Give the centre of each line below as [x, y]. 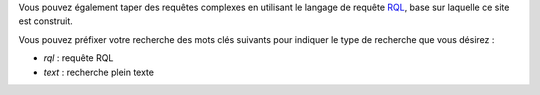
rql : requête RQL [78, 58]
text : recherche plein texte [99, 72]
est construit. [46, 21]
